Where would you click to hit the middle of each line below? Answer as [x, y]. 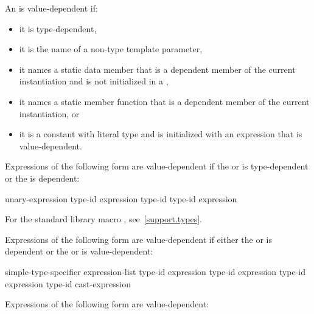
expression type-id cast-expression [68, 283]
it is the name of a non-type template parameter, [111, 49]
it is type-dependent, [58, 28]
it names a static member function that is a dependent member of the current [164, 101]
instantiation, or [49, 113]
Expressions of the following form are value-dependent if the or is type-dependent [157, 166]
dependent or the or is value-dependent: [79, 251]
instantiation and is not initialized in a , [94, 81]
